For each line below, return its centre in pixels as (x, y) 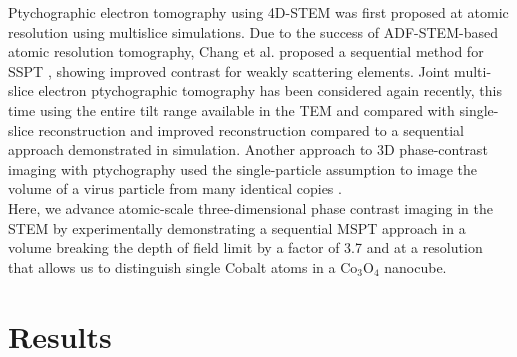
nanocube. (415, 266)
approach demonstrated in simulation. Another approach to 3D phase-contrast (248, 149)
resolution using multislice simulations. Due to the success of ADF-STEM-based (253, 31)
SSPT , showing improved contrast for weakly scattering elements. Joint (229, 70)
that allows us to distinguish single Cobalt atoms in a (172, 266)
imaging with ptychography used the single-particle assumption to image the (242, 168)
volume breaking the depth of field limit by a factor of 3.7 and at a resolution (245, 247)
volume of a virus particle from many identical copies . (175, 188)
